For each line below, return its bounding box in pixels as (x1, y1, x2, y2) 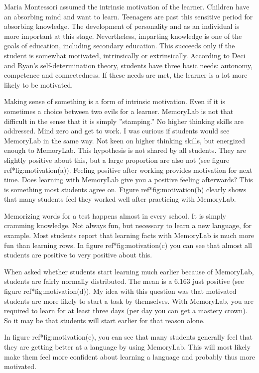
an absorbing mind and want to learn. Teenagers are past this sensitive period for (4, 11, 253, 21)
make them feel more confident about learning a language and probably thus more (4, 351, 255, 362)
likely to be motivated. (4, 79, 73, 90)
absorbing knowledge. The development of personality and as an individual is (4, 21, 240, 31)
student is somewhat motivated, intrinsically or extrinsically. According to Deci (4, 50, 246, 60)
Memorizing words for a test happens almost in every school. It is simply (4, 210, 226, 221)
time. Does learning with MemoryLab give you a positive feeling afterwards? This (4, 174, 253, 185)
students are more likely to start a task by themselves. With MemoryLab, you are (4, 295, 254, 306)
